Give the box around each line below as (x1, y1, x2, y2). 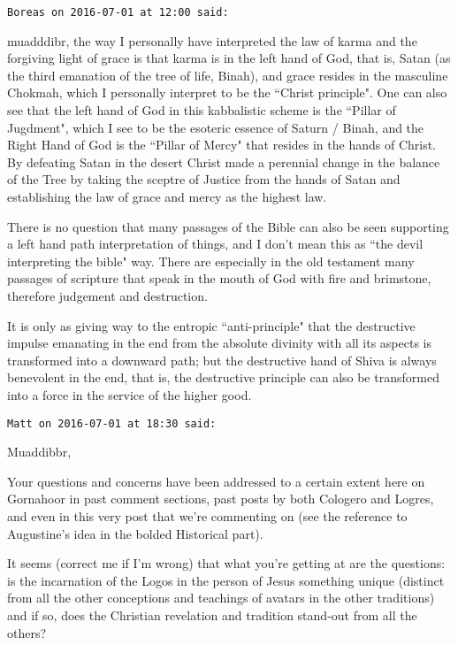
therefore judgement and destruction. (7, 286, 208, 304)
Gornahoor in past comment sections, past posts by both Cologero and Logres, (7, 489, 434, 508)
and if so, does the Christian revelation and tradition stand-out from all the (7, 605, 417, 624)
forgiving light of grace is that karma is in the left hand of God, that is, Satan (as (7, 49, 451, 67)
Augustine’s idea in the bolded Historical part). (7, 524, 263, 542)
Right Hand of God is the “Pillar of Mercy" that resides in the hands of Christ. (7, 135, 437, 154)
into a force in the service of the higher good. (7, 385, 252, 403)
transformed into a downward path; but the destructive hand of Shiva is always (7, 350, 437, 369)
